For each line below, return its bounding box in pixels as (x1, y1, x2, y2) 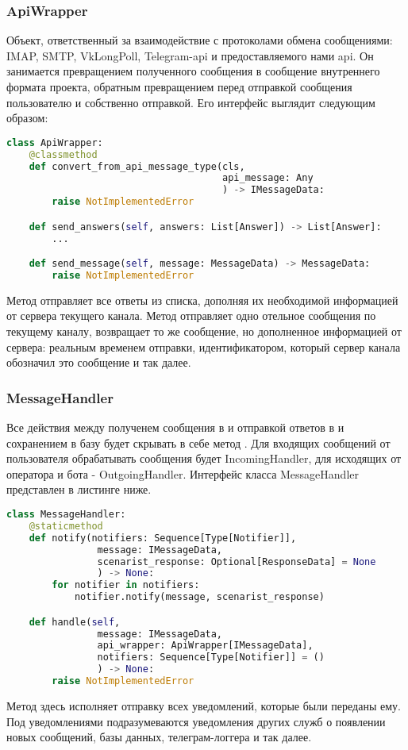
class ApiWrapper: (6, 137, 103, 148)
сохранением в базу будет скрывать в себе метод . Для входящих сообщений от (6, 434, 391, 451)
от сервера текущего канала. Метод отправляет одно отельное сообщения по (6, 307, 376, 324)
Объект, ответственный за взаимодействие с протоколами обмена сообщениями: (6, 32, 393, 48)
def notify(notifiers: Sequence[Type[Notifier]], (29, 532, 297, 544)
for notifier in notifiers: (52, 579, 200, 591)
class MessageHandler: (6, 509, 126, 520)
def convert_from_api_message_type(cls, (29, 160, 245, 172)
